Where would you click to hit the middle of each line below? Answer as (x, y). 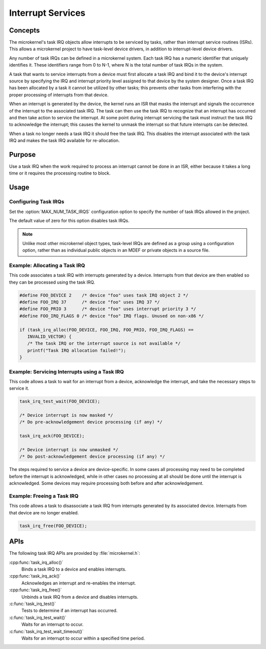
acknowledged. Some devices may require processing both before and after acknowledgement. (106, 483)
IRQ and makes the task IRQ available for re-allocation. (65, 141)
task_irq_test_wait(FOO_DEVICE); (60, 401)
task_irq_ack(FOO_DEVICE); (52, 436)
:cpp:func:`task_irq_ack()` (35, 576)
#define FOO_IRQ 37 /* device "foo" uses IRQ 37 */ (90, 302)
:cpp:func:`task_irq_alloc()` (36, 562)
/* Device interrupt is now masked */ (66, 415)
